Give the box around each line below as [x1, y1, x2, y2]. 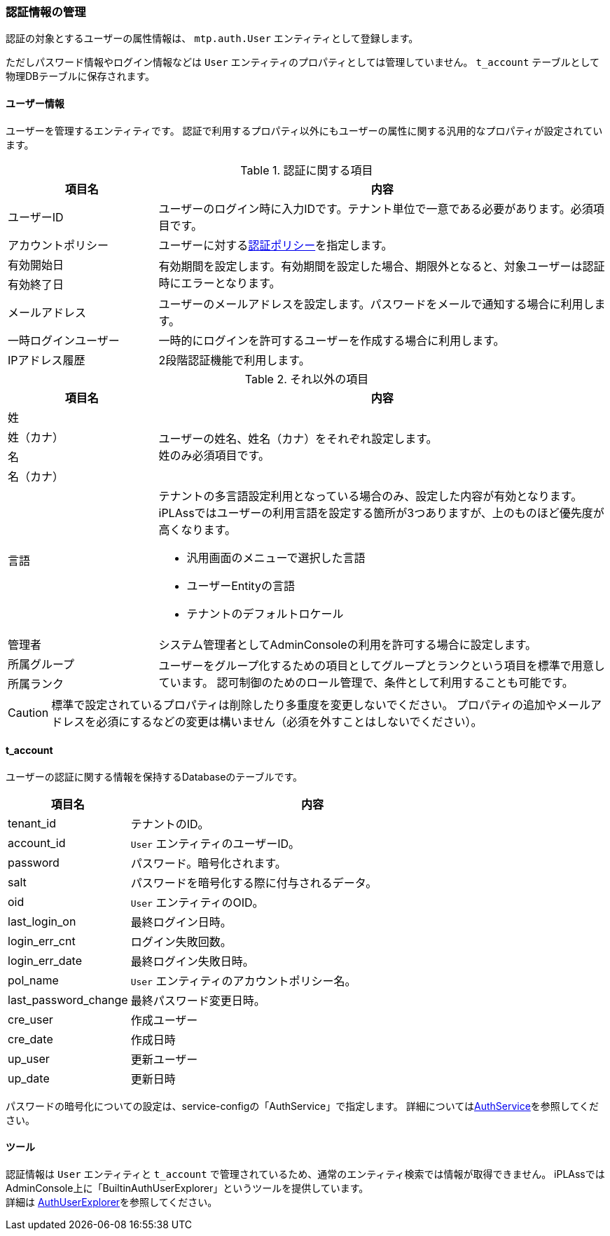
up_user [8, 1051, 50, 1066]
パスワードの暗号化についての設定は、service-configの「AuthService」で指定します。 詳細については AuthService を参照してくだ [6, 1099, 599, 1112]
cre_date [8, 1031, 53, 1046]
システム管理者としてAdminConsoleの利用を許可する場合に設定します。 [158, 637, 537, 652]
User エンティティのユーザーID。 [130, 836, 300, 851]
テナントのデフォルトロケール [186, 606, 344, 621]
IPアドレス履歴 [8, 352, 85, 367]
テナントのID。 [130, 816, 209, 831]
